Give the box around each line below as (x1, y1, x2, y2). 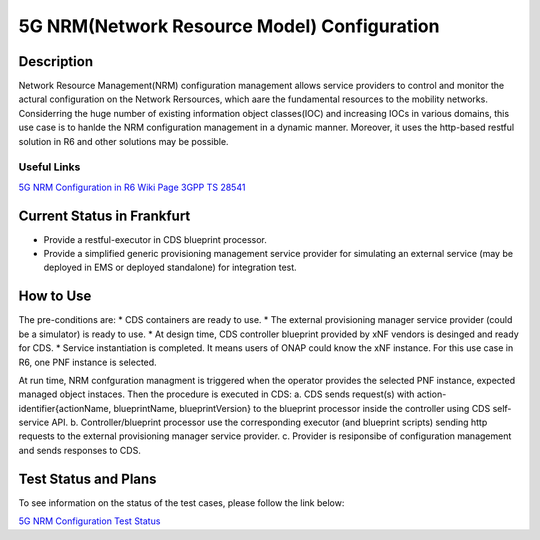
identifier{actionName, (18, 402, 112, 414)
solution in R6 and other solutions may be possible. (18, 135, 229, 147)
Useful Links (18, 160, 81, 174)
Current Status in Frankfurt (18, 207, 191, 224)
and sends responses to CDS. (18, 444, 142, 456)
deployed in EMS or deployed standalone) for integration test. (43, 261, 297, 274)
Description (18, 53, 94, 70)
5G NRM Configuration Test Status (18, 515, 161, 527)
